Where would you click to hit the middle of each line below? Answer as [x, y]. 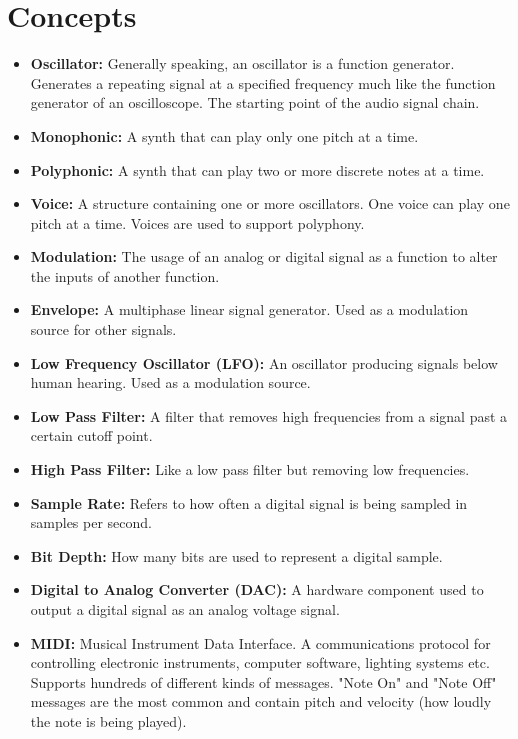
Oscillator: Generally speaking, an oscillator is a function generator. [242, 63]
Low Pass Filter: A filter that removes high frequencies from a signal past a [269, 415]
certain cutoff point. [91, 435]
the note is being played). [108, 720]
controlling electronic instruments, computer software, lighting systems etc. [260, 662]
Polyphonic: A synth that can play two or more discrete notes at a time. [257, 169]
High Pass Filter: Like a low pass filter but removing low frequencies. [250, 469]
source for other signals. [103, 329]
